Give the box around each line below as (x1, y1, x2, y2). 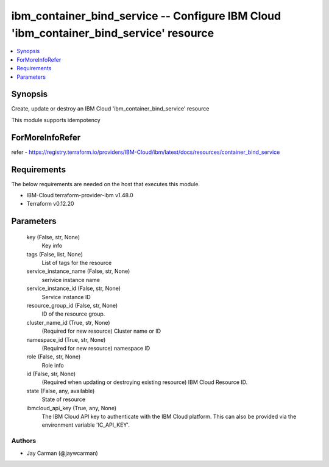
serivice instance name (41, 276, 101, 283)
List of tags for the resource (41, 259, 112, 266)
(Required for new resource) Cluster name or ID (41, 327, 161, 335)
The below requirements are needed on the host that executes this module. (11, 180, 200, 187)
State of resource (41, 396, 86, 403)
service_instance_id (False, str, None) (26, 284, 121, 292)
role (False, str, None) (26, 353, 81, 360)
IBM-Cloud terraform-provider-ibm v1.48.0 (26, 192, 133, 199)
